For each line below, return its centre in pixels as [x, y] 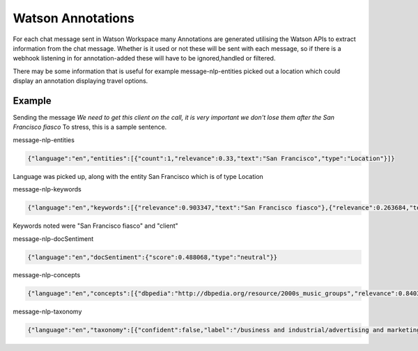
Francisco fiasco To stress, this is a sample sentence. [90, 127]
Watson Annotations [74, 18]
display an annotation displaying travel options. [80, 81]
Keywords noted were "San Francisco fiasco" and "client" [96, 226]
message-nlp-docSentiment [53, 239]
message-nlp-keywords [47, 189]
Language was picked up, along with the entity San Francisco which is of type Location [138, 176]
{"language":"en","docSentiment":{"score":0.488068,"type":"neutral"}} [153, 257]
